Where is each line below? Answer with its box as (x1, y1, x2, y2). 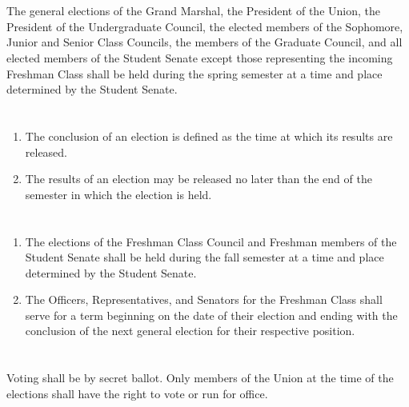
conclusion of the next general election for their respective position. (25, 322, 355, 339)
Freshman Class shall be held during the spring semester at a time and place (6, 65, 383, 82)
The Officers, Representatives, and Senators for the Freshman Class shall (25, 291, 383, 308)
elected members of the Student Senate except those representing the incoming (6, 49, 393, 66)
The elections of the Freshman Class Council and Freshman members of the (25, 233, 397, 249)
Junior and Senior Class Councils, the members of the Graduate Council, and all (6, 34, 403, 50)
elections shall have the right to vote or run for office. (6, 385, 268, 401)
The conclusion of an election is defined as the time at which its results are (25, 127, 393, 144)
